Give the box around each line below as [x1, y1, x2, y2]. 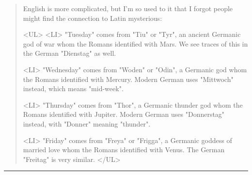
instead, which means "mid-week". [23, 83, 124, 94]
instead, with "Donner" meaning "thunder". [23, 118, 151, 128]
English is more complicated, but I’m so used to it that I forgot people [23, 3, 233, 13]
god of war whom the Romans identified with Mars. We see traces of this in [23, 38, 248, 48]
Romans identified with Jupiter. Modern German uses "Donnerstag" [23, 109, 225, 119]
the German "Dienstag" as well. [23, 48, 116, 58]
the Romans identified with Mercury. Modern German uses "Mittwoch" [23, 74, 234, 84]
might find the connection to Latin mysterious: [23, 13, 162, 23]
